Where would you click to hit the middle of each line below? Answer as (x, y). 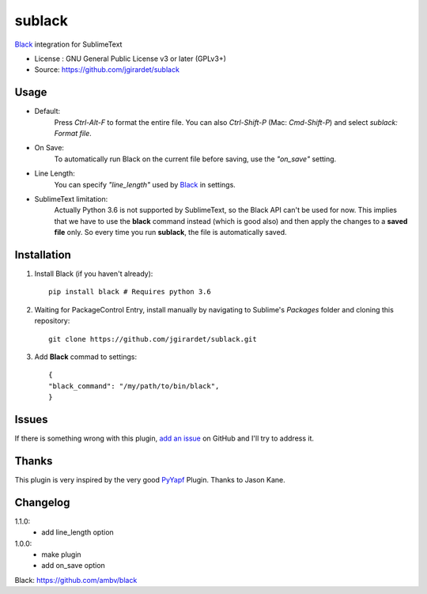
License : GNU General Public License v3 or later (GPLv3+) (130, 59)
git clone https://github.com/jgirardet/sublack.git (153, 339)
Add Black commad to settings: (86, 357)
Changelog (42, 502)
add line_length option (77, 532)
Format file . (73, 134)
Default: (47, 112)
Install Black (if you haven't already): (94, 274)
